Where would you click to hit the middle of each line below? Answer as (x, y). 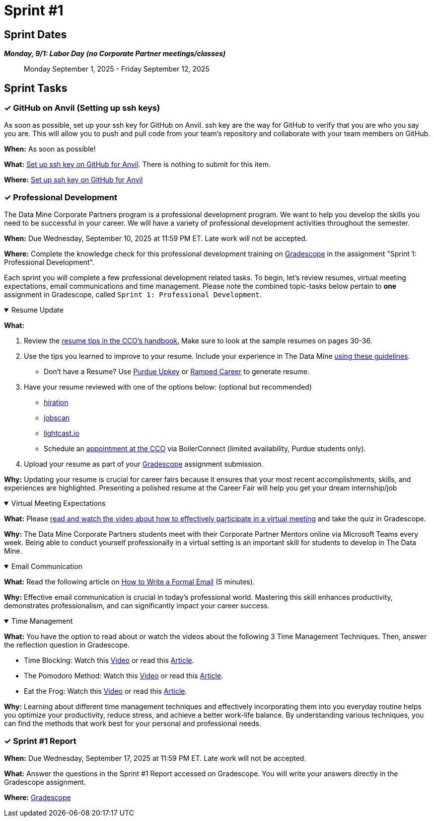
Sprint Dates (36, 34)
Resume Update (37, 310)
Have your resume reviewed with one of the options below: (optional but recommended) (168, 387)
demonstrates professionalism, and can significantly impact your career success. (137, 606)
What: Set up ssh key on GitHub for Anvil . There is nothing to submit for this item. (138, 164)
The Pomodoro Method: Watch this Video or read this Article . (124, 676)
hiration (56, 403)
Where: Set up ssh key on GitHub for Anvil (73, 180)
